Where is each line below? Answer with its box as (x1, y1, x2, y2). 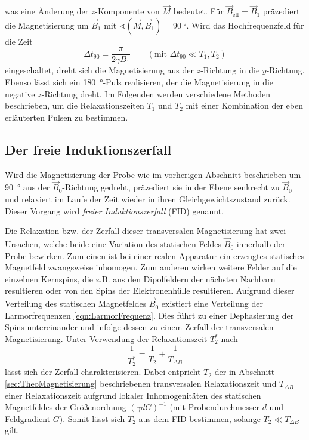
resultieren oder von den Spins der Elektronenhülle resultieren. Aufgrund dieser (5, 284, 295, 297)
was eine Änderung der (5, 5, 89, 17)
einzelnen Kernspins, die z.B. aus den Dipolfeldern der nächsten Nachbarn (5, 272, 276, 285)
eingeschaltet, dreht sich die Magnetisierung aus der (5, 64, 194, 76)
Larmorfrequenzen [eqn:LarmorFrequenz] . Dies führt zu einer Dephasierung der (5, 309, 294, 321)
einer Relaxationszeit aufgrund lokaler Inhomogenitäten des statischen (5, 389, 261, 401)
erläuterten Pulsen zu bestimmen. (5, 110, 128, 123)
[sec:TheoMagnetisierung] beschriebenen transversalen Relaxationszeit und (5, 377, 277, 390)
